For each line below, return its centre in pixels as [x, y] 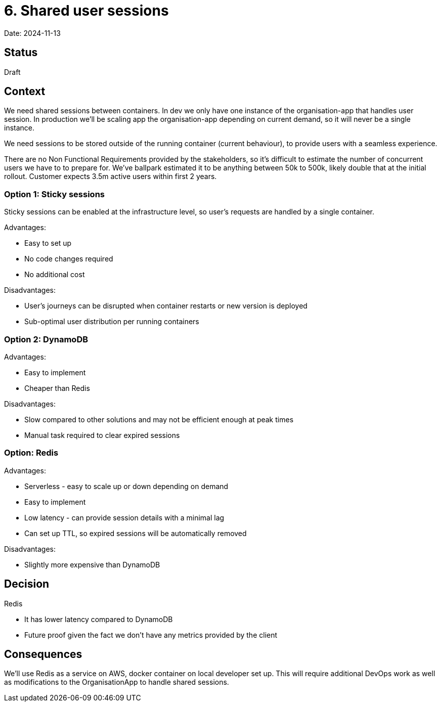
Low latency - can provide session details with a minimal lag [124, 517]
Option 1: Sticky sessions [54, 194]
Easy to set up [48, 243]
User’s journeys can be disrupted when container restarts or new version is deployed [166, 306]
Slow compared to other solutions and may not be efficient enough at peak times [159, 419]
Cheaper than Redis [57, 388]
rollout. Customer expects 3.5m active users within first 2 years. [111, 176]
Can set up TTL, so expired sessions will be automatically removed [136, 533]
